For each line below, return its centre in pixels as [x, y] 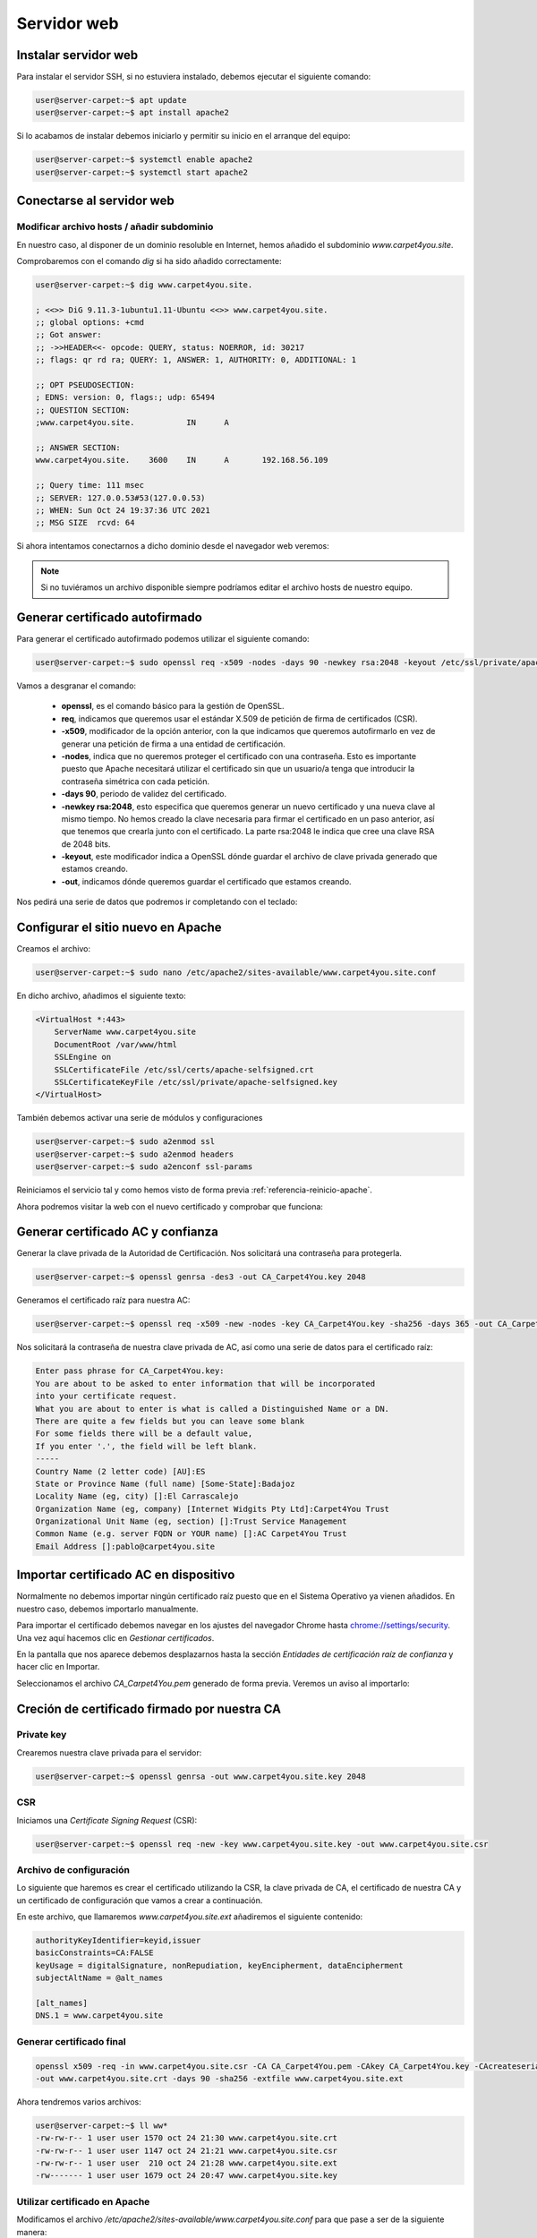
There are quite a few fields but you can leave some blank [170, 1421]
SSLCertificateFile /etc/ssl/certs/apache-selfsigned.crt [184, 1069]
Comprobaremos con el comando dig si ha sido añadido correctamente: [149, 261]
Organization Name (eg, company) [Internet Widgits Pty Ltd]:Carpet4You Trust [212, 1509]
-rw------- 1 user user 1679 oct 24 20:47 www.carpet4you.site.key [187, 2176]
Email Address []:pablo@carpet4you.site [125, 1546]
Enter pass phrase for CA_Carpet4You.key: [130, 1371]
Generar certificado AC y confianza [118, 1232]
